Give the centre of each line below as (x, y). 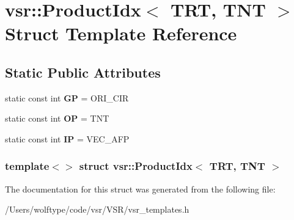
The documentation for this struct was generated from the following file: (140, 189)
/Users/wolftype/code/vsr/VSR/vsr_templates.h (97, 209)
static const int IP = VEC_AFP (67, 138)
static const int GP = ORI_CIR (67, 97)
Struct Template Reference (121, 33)
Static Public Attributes (83, 72)
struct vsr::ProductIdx (136, 166)
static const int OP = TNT (57, 118)
